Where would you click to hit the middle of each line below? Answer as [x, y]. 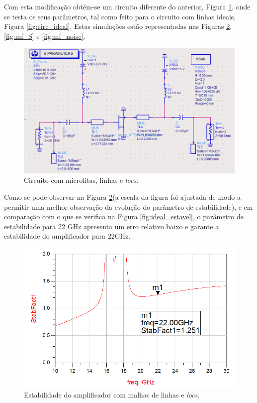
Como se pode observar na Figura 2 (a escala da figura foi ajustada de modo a [122, 197]
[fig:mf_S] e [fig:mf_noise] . [45, 36]
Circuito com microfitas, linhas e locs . [81, 180]
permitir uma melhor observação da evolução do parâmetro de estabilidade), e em [128, 206]
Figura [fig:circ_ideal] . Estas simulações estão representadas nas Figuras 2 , [118, 26]
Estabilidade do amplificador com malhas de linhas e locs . [112, 395]
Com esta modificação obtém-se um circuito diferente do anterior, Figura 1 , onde [127, 6]
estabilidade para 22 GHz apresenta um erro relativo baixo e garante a [112, 226]
